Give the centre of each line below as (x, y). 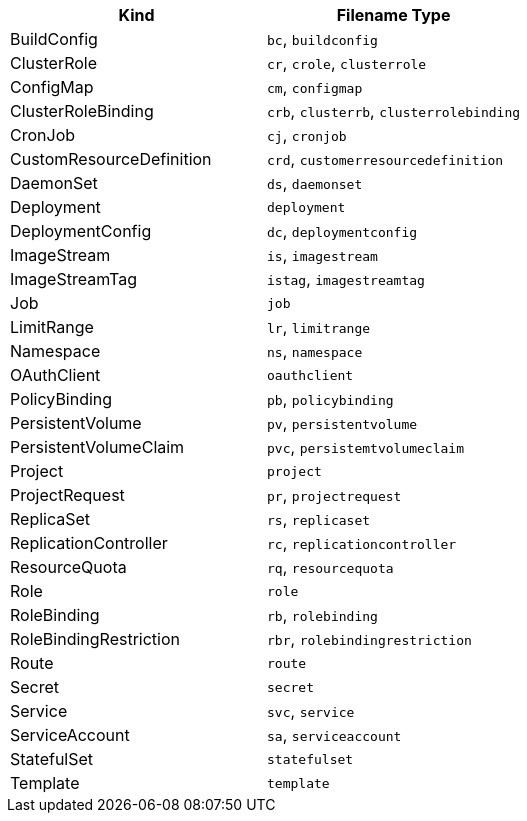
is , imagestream (322, 255)
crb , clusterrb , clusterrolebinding (394, 111)
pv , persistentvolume (342, 423)
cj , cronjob (307, 135)
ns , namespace (315, 351)
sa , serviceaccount (334, 735)
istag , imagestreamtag (346, 279)
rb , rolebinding (322, 615)
